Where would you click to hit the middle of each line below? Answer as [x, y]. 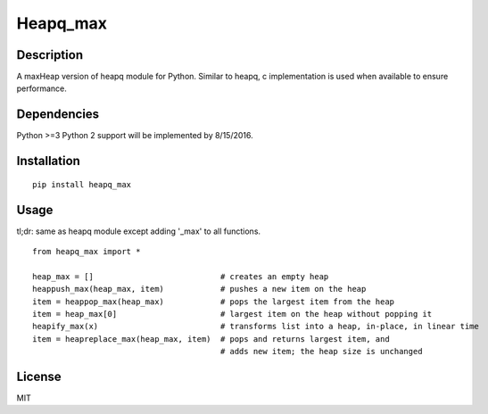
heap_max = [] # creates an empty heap [181, 276]
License [39, 377]
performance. [41, 88]
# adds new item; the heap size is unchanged [321, 352]
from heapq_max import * [87, 252]
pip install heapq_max [82, 184]
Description [50, 55]
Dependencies [58, 115]
